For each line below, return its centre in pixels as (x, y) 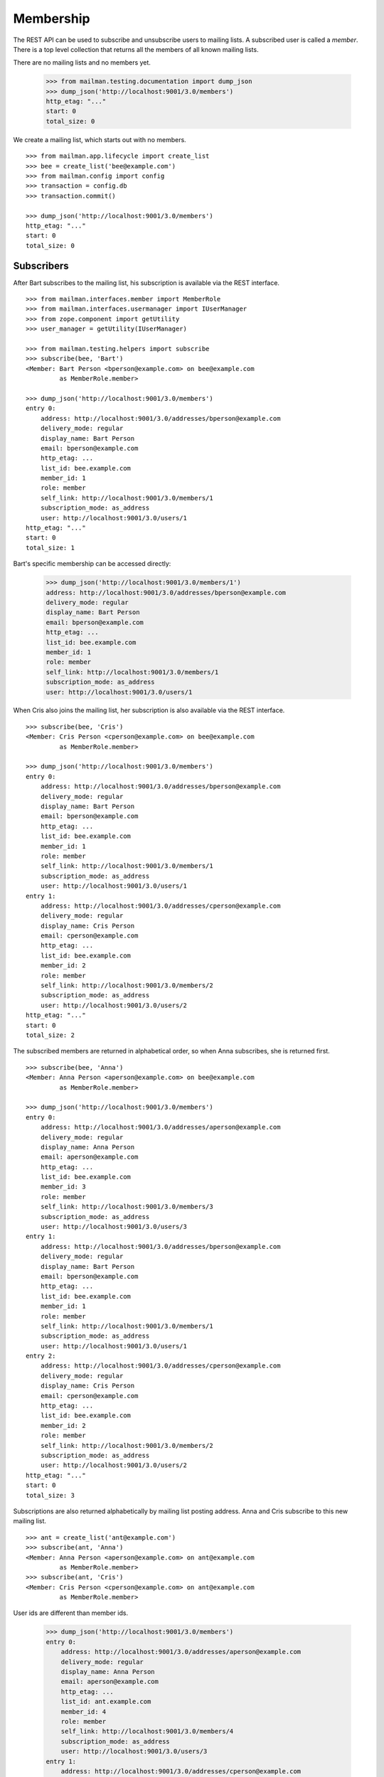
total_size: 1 (50, 548)
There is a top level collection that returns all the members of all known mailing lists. (136, 49)
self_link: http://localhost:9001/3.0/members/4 (147, 1732)
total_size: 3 (50, 1495)
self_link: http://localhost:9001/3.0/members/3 (127, 1207)
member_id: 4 (84, 1712)
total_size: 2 (50, 1035)
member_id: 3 (63, 1187)
